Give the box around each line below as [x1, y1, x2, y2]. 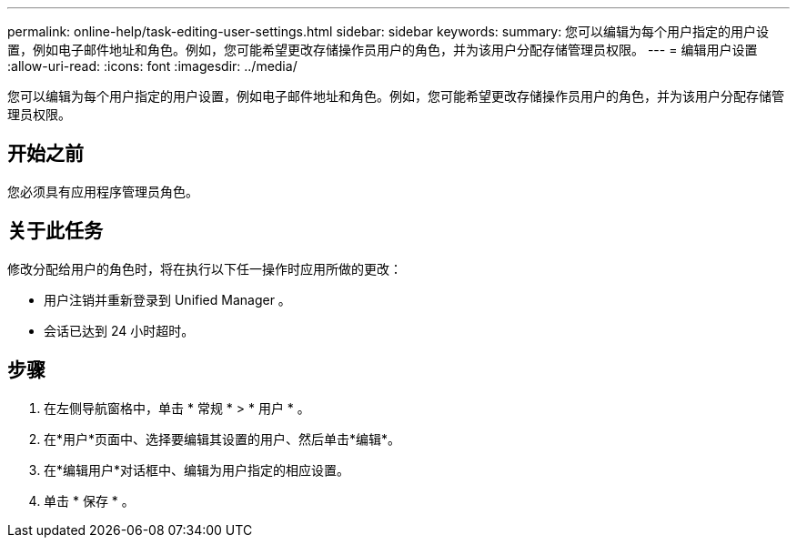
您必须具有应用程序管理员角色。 [7, 183, 198, 199]
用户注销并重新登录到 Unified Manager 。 [44, 291, 291, 308]
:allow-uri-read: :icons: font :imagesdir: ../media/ [7, 58, 298, 74]
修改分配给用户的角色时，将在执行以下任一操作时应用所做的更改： [7, 260, 402, 277]
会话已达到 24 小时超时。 [44, 322, 195, 338]
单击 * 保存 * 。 [44, 492, 135, 509]
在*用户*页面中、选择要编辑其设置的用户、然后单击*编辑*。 [44, 430, 401, 447]
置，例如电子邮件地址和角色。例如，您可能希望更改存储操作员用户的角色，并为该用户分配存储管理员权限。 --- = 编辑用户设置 [7, 42, 758, 57]
